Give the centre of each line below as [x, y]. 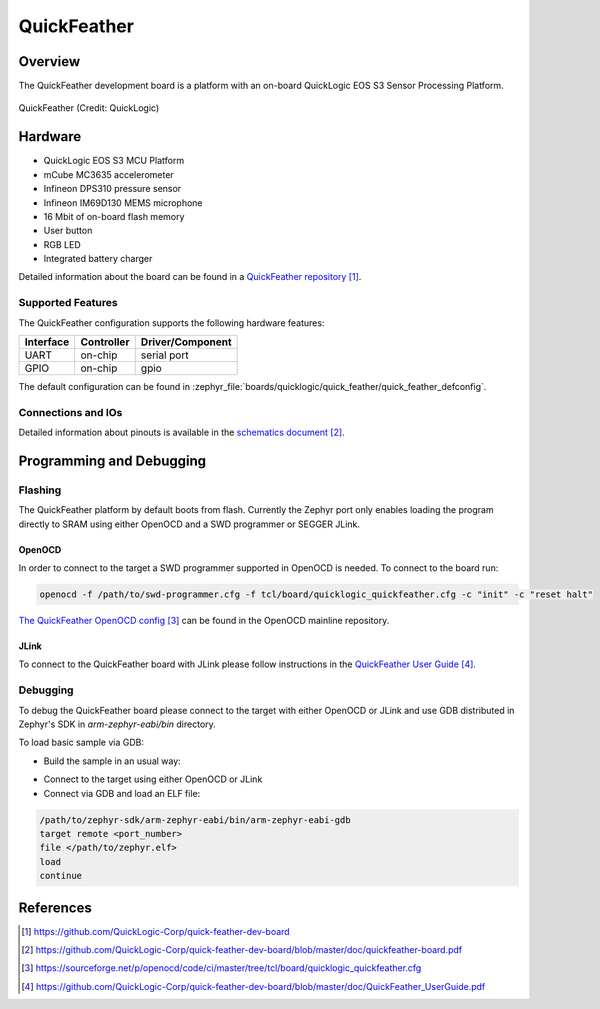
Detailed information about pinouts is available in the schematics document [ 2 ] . [181, 432]
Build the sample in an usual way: [112, 761]
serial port [164, 355]
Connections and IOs [70, 412]
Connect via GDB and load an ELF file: [122, 793]
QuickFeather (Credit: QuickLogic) [89, 108]
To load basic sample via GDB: [81, 742]
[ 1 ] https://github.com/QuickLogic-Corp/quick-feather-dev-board [155, 931]
